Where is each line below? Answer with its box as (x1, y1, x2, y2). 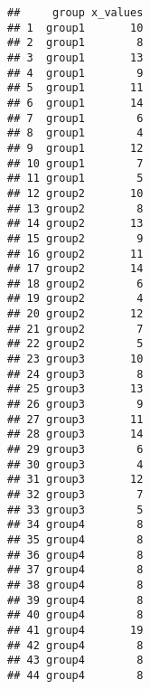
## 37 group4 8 (7, 563, 144, 577)
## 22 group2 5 (7, 337, 144, 351)
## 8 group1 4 (7, 127, 144, 140)
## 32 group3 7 (7, 488, 144, 501)
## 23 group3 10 (7, 353, 144, 366)
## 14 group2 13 (7, 217, 144, 231)
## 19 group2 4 (7, 292, 144, 306)
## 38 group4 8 (7, 578, 144, 591)
